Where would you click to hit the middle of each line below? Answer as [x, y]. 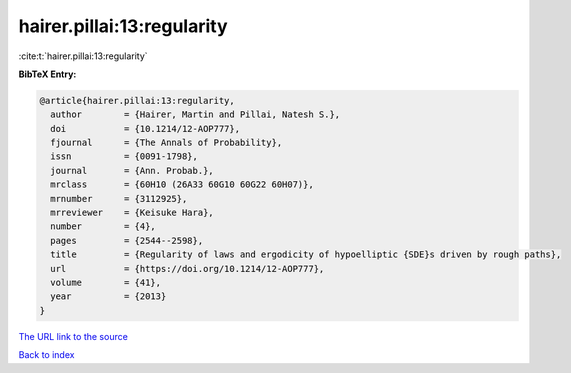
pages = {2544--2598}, [127, 240]
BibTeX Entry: [47, 74]
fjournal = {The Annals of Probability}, [166, 143]
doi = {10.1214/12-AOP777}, [145, 128]
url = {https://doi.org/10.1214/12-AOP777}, [187, 268]
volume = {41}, [106, 282]
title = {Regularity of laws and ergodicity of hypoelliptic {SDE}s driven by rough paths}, [306, 254]
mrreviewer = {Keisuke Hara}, [132, 213]
